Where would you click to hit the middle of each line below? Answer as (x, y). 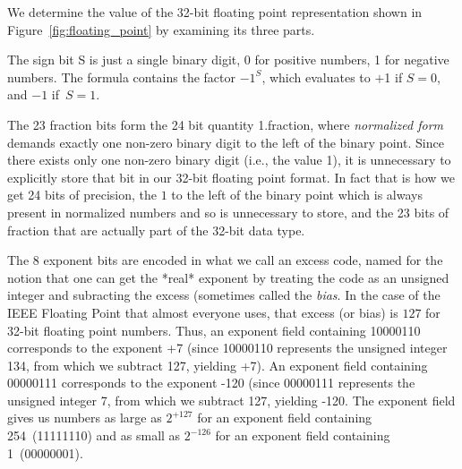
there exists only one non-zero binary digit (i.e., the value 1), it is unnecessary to (229, 160)
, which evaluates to (316, 77)
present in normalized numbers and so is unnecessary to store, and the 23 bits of (228, 212)
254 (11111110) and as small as (94, 435)
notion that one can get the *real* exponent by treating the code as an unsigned (228, 277)
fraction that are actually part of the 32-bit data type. (156, 230)
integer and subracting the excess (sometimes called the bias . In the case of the (224, 295)
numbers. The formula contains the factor (121, 77)
